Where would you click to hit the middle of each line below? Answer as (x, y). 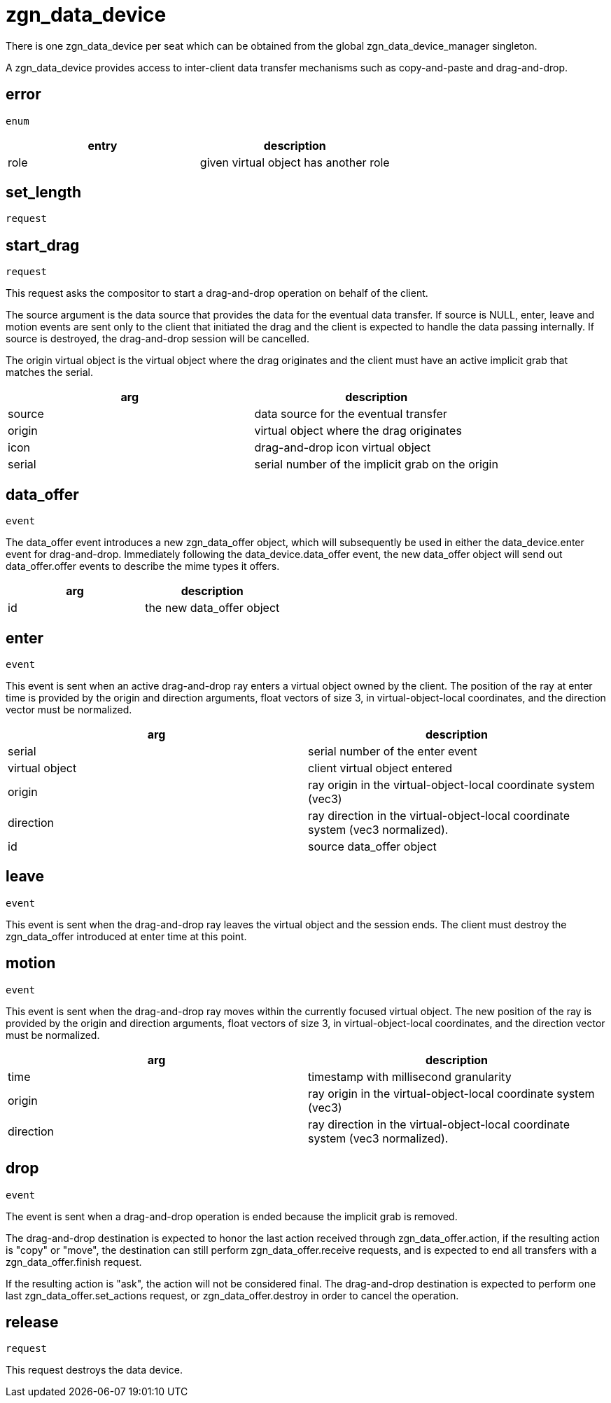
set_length (44, 193)
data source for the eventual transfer (351, 414)
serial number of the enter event (393, 751)
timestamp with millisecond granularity (410, 1076)
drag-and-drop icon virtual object (343, 448)
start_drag (43, 245)
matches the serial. (49, 372)
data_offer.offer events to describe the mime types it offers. (143, 566)
